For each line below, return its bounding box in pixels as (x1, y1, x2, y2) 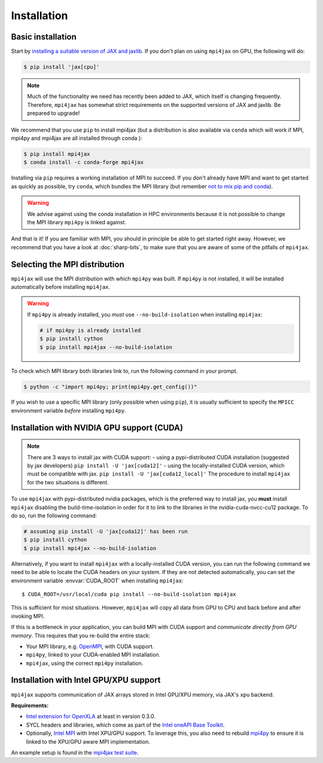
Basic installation (11, 32, 77, 42)
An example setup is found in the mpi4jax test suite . (11, 749, 139, 756)
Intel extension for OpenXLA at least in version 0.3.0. (26, 713, 156, 720)
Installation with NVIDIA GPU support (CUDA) (11, 422, 184, 433)
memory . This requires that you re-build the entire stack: (11, 631, 151, 639)
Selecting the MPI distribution (11, 259, 125, 269)
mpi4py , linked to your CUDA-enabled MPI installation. (26, 651, 161, 658)
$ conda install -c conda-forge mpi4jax (23, 159, 144, 166)
